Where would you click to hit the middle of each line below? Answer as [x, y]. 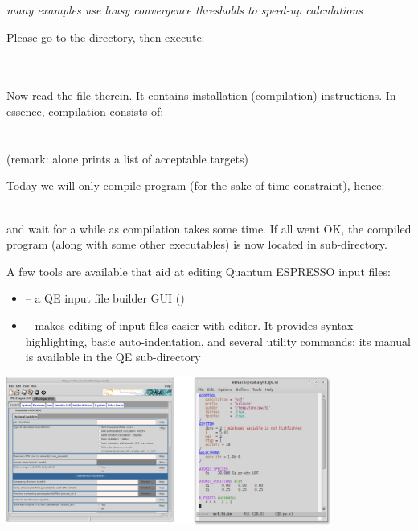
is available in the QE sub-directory [113, 357]
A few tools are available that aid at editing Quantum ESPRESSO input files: [199, 271]
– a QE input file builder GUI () [105, 298]
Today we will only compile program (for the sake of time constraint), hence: [196, 185]
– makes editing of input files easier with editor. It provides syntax [189, 325]
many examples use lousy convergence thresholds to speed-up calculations [185, 10]
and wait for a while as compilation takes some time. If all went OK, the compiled [209, 228]
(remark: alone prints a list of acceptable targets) [127, 158]
